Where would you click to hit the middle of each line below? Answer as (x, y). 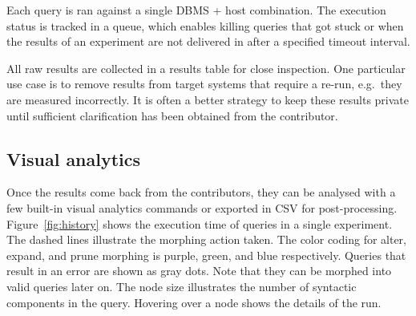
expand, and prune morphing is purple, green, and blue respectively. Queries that (206, 255)
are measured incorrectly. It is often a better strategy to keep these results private (208, 99)
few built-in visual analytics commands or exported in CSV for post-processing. (202, 207)
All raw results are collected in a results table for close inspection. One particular (206, 68)
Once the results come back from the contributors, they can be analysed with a (201, 192)
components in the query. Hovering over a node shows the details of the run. (194, 302)
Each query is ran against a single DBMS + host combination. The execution (196, 10)
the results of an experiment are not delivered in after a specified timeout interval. (208, 41)
